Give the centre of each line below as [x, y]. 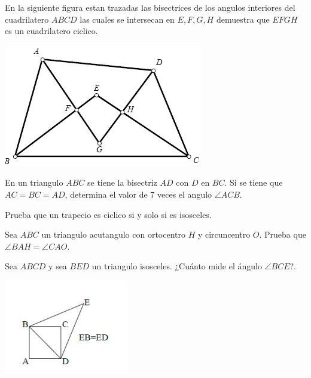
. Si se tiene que [254, 182]
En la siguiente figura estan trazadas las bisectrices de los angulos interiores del [150, 7]
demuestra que [243, 19]
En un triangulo [34, 182]
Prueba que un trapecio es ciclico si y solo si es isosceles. [108, 214]
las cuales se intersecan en [127, 19]
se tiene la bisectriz [122, 182]
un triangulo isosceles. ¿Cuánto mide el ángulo [177, 266]
